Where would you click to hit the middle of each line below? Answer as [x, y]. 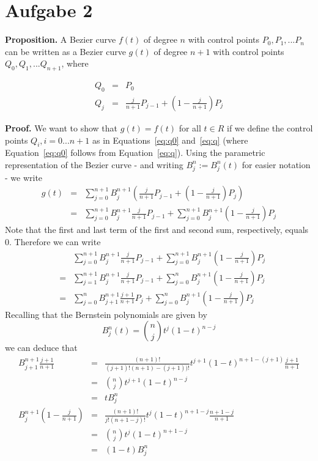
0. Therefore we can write [53, 241]
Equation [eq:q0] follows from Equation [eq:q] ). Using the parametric [135, 153]
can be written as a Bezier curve [65, 51]
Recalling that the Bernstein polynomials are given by [106, 314]
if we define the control [270, 127]
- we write [24, 177]
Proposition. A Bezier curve [61, 39]
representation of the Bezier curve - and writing [94, 164]
